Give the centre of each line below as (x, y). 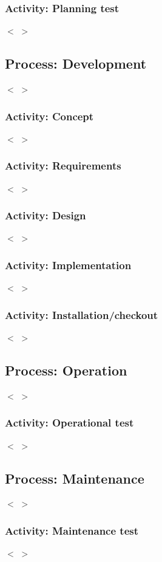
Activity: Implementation (68, 265)
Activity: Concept (49, 116)
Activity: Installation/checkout (82, 314)
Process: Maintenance (75, 478)
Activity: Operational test (69, 423)
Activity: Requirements (63, 166)
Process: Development (76, 63)
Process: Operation (66, 370)
